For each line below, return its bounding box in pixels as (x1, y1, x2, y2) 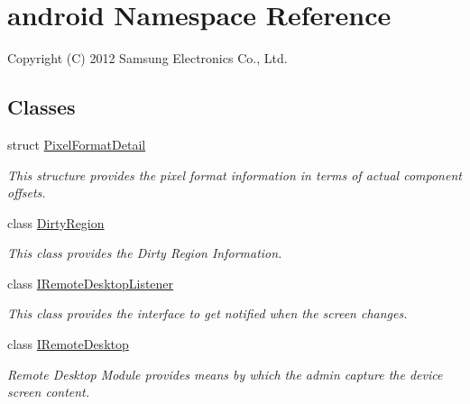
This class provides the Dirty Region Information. (7, 243, 282, 262)
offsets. (7, 183, 46, 202)
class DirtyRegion (7, 213, 105, 232)
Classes (7, 93, 76, 121)
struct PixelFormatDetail (7, 134, 146, 153)
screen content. (7, 382, 90, 401)
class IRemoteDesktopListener (7, 273, 174, 292)
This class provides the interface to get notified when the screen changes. (7, 304, 408, 323)
